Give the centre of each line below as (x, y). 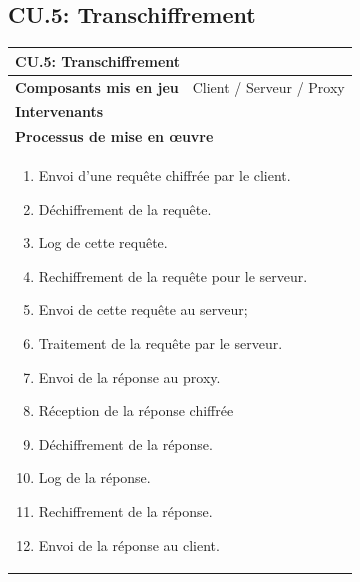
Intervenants (59, 111)
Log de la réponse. (94, 477)
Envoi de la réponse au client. (129, 544)
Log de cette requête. (103, 242)
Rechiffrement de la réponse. (125, 511)
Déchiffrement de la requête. (125, 208)
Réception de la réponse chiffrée (136, 410)
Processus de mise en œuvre (114, 136)
